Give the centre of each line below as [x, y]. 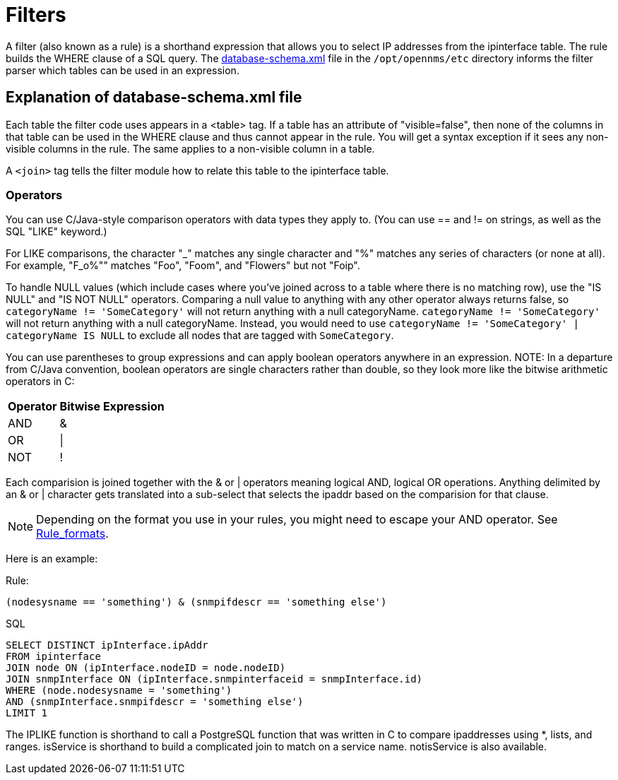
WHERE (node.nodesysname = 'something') [119, 691]
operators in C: [40, 382]
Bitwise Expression [112, 407]
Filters [36, 15]
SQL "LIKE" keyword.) [57, 232]
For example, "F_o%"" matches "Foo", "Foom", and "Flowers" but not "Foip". [183, 266]
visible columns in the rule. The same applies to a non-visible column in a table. [190, 148]
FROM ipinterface [53, 657]
